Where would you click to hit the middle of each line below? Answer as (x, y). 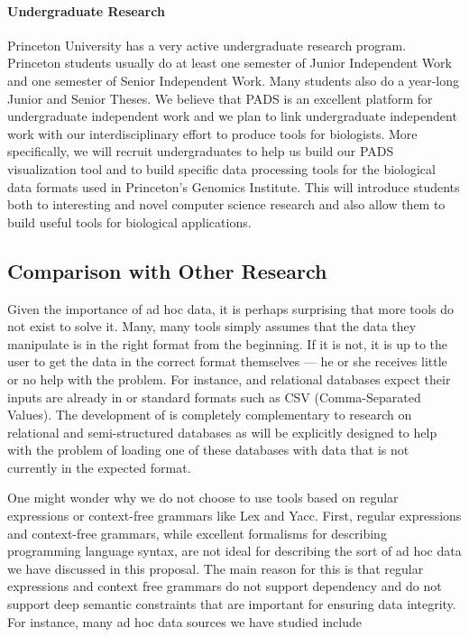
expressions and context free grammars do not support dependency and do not (225, 586)
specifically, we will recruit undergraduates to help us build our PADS (201, 151)
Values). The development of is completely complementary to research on (210, 415)
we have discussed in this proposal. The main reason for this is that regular (216, 568)
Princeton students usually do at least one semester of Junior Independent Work (230, 63)
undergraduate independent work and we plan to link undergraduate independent (232, 116)
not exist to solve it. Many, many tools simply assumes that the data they (212, 326)
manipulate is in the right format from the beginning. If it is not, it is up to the (228, 343)
